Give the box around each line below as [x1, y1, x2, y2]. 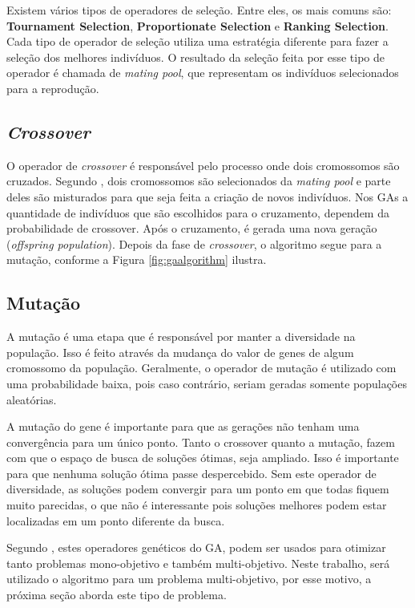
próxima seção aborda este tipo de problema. [6, 586, 227, 603]
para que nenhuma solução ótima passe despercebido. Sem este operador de [6, 464, 377, 481]
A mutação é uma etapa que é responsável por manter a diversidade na [6, 328, 356, 345]
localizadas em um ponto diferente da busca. [6, 512, 225, 529]
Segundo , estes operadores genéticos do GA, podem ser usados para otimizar [6, 539, 386, 556]
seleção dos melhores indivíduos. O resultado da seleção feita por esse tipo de [6, 48, 385, 65]
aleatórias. [6, 391, 57, 407]
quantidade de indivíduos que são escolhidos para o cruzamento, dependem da [6, 204, 389, 221]
